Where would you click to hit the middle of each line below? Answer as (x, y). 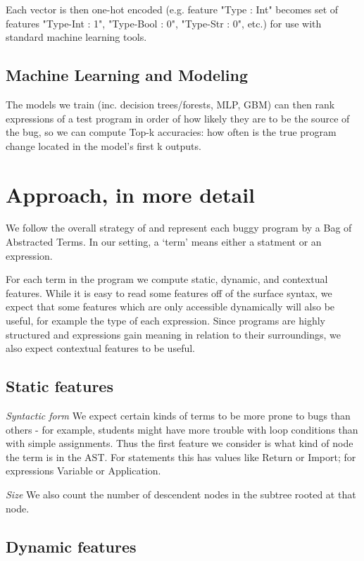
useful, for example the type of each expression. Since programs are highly (165, 321)
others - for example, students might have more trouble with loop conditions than (182, 429)
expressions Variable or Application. (83, 471)
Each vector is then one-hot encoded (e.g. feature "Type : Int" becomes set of (172, 9)
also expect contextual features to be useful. (100, 348)
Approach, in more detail (131, 194)
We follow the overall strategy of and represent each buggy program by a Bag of (179, 228)
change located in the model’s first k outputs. (103, 145)
